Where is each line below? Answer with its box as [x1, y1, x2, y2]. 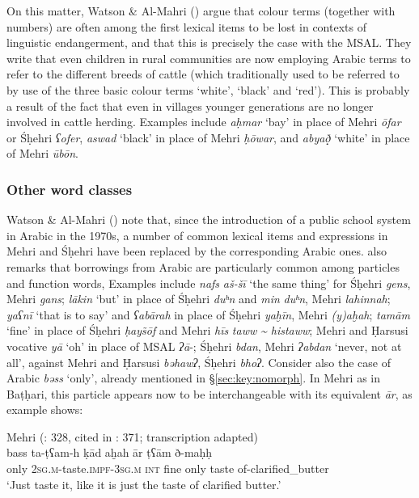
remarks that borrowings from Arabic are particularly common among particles [6, 258, 400, 275]
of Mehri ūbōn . [6, 145, 79, 162]
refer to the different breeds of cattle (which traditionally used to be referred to [6, 65, 400, 82]
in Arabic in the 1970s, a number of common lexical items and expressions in [6, 226, 388, 243]
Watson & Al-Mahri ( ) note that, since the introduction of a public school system [6, 211, 411, 228]
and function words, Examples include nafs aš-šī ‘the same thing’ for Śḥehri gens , [6, 274, 411, 291]
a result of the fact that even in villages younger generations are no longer [6, 97, 374, 114]
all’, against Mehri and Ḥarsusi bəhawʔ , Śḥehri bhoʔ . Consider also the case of [6, 353, 391, 370]
